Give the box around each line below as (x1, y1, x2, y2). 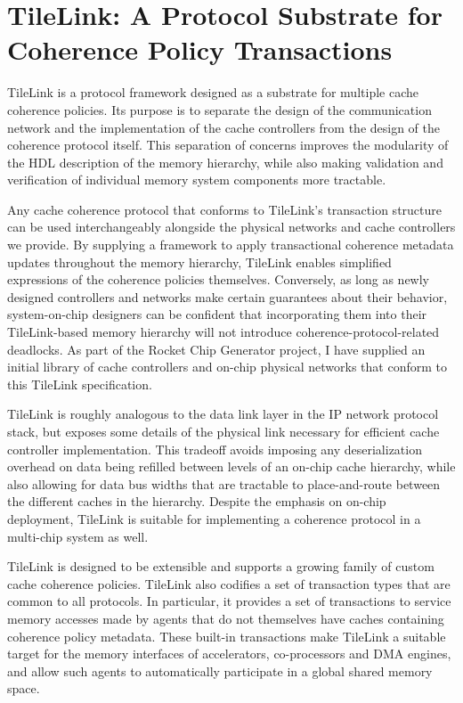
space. (7, 679, 40, 698)
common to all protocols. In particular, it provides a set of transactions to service (7, 592, 451, 610)
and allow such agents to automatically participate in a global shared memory (7, 661, 433, 680)
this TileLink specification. (7, 374, 152, 393)
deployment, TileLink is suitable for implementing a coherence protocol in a (7, 509, 421, 527)
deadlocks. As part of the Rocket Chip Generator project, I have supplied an (7, 339, 426, 358)
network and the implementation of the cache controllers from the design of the (7, 118, 441, 136)
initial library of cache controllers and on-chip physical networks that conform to (7, 357, 447, 376)
